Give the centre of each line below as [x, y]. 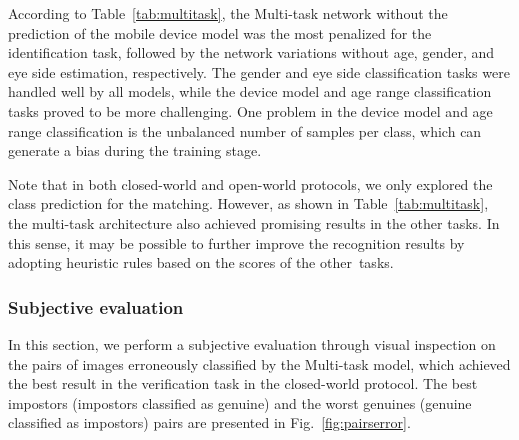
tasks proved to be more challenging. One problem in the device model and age [250, 110]
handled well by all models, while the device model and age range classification [250, 91]
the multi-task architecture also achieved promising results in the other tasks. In [254, 222]
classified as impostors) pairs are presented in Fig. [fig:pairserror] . [209, 422]
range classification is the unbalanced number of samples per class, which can [245, 130]
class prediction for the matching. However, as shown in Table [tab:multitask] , [248, 203]
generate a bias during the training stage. [135, 150]
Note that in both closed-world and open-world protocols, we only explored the [250, 183]
